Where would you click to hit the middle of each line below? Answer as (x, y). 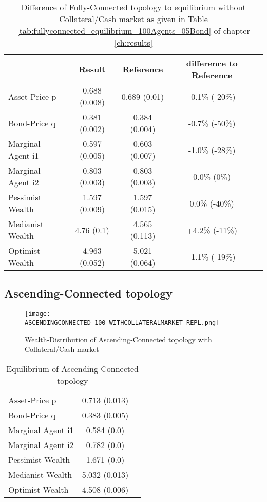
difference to (212, 63)
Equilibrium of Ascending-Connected (73, 368)
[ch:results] (133, 42)
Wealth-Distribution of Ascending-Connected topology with (118, 339)
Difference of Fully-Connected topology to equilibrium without (133, 7)
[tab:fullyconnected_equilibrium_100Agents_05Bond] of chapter (133, 31)
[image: (38, 314)
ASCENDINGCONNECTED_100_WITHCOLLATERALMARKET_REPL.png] (122, 322)
